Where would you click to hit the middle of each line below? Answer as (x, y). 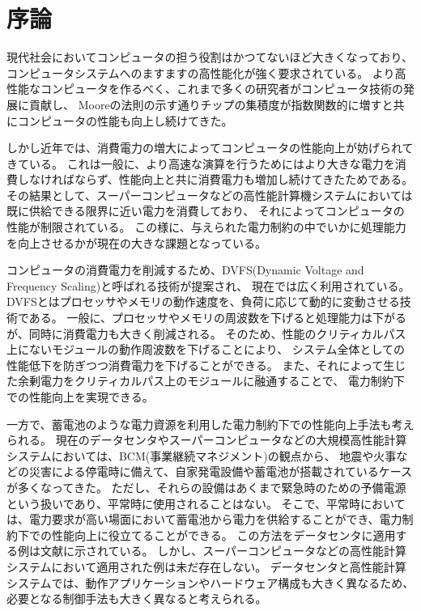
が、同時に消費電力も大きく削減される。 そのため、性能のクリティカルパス (206, 333)
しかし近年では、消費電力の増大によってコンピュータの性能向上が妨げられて (210, 148)
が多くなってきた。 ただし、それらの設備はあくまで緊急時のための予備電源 (206, 487)
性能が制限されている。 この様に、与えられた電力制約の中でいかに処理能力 (206, 227)
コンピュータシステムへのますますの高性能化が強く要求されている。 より (201, 72)
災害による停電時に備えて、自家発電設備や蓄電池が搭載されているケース (221, 471)
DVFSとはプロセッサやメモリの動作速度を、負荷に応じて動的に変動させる (203, 301)
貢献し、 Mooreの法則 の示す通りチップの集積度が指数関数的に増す (205, 104)
